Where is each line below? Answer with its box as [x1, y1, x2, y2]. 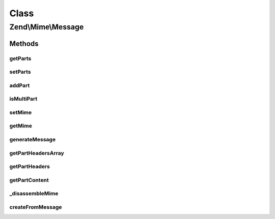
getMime [9, 122, 33, 130]
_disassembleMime [9, 190, 59, 197]
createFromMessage [9, 203, 62, 210]
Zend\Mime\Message [9, 22, 84, 32]
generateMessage [9, 136, 56, 143]
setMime [9, 109, 32, 116]
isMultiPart [9, 96, 38, 103]
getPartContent [9, 176, 49, 183]
